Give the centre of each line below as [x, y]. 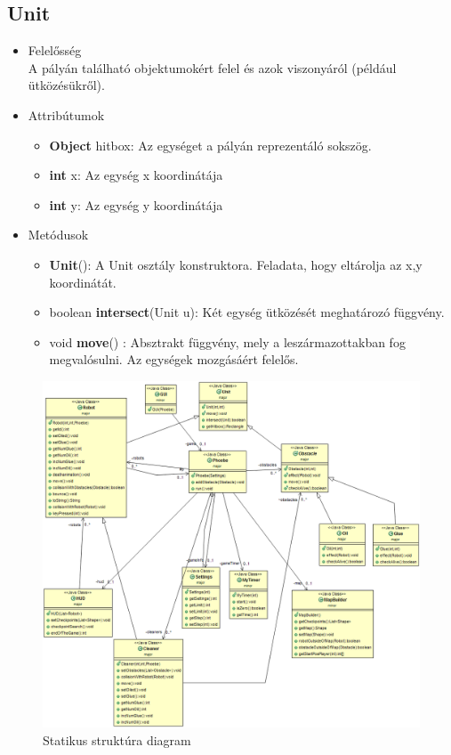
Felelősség [55, 50]
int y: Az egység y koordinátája [136, 204]
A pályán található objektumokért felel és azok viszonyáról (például [212, 67]
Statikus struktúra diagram [117, 739]
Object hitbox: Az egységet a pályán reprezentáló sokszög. [210, 145]
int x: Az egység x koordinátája [136, 175]
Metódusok [58, 235]
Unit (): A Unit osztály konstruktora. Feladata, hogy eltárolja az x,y [236, 264]
